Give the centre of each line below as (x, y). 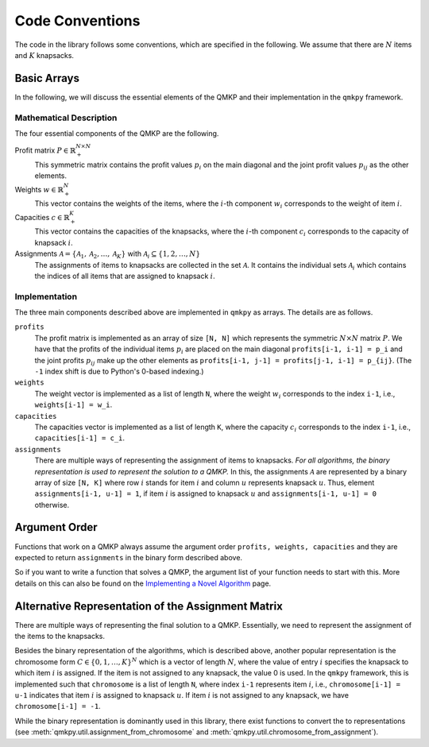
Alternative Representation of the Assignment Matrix (149, 606)
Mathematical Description (66, 118)
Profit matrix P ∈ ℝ (45, 150)
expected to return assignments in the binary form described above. (128, 557)
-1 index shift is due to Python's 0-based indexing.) (119, 371)
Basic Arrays (47, 78)
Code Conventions (77, 21)
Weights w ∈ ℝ (39, 189)
